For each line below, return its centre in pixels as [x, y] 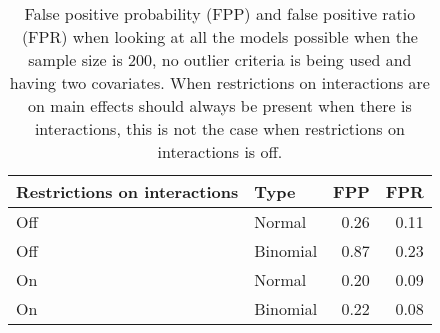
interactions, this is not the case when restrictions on [219, 128]
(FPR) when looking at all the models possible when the [219, 36]
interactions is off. [220, 151]
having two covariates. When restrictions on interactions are [219, 82]
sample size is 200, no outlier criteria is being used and [220, 59]
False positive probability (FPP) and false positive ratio [220, 13]
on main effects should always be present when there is [220, 105]
